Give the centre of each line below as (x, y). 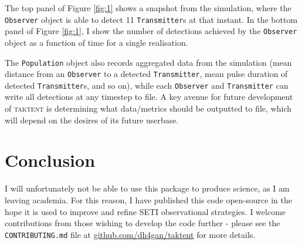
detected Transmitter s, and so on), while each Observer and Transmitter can (147, 85)
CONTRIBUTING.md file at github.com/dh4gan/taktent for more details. (130, 234)
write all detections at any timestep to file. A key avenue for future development (149, 97)
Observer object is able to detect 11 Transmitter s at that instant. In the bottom (151, 19)
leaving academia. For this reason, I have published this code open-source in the (148, 199)
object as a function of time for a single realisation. (96, 42)
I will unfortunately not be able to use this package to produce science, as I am (147, 188)
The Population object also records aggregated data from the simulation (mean (148, 62)
